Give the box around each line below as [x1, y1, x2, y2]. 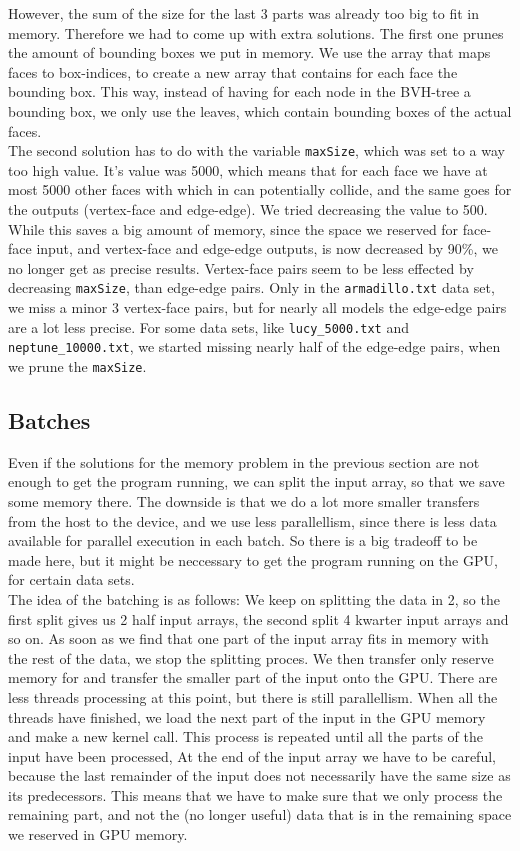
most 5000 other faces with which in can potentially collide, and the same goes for [8, 179, 512, 200]
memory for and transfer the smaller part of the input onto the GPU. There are [8, 667, 498, 688]
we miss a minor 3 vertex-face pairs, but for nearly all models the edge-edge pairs [8, 297, 507, 318]
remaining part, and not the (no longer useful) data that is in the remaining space [8, 804, 512, 825]
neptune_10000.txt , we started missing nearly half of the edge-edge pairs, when [8, 336, 501, 357]
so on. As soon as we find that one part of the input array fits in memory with [8, 628, 489, 649]
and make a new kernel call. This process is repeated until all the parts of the [8, 726, 483, 747]
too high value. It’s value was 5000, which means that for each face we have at [8, 159, 488, 180]
